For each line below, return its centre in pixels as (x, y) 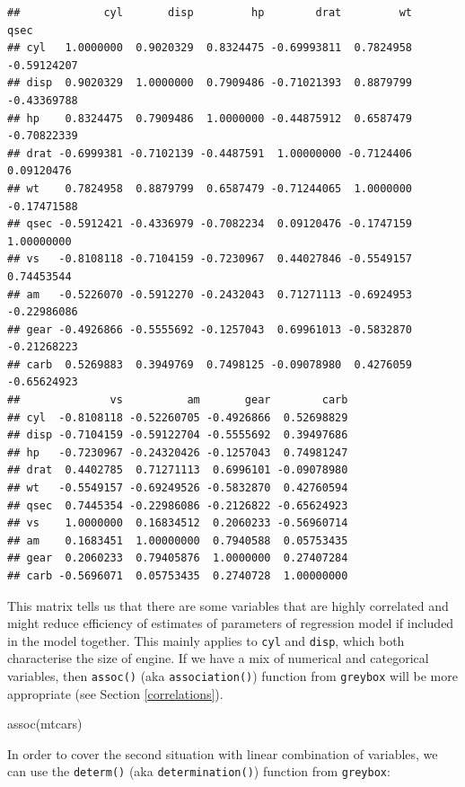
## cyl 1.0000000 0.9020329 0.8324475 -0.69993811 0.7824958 (210, 48)
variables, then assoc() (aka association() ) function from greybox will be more (232, 676)
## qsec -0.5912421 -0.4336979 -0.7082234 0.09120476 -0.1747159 (210, 224)
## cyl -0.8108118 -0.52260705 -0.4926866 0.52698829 (178, 417)
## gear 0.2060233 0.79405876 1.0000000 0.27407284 (178, 558)
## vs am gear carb (178, 400)
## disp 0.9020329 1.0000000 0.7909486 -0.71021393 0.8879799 (210, 83)
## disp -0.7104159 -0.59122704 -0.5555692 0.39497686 (178, 435)
